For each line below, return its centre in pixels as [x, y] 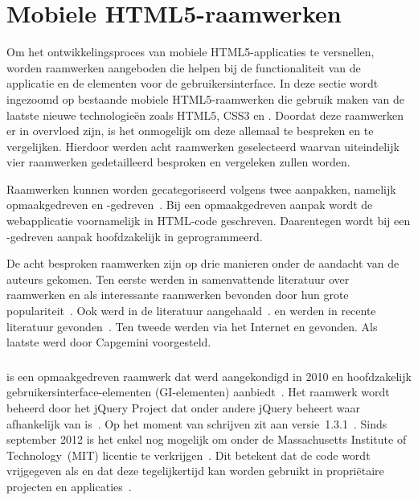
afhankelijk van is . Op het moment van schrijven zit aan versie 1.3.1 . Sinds [197, 423]
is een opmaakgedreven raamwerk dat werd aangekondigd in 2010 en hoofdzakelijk [209, 376]
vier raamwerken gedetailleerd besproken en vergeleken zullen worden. [178, 162]
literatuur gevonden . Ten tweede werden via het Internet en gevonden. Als [192, 326]
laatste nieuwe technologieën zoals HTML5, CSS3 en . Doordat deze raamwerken [205, 115]
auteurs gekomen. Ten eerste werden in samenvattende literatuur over [178, 279]
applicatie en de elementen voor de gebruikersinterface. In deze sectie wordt [193, 83]
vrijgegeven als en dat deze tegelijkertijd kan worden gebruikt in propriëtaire [195, 471]
